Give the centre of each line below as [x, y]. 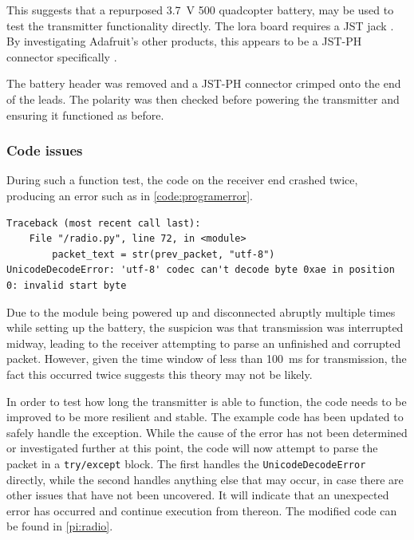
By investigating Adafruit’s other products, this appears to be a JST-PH [184, 41]
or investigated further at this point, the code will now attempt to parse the [192, 448]
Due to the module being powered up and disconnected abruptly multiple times [201, 311]
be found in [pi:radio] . [60, 526]
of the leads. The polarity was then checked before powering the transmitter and [203, 99]
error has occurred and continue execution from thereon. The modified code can [202, 510]
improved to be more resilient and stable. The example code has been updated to [205, 417]
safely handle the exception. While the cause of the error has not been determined [207, 432]
